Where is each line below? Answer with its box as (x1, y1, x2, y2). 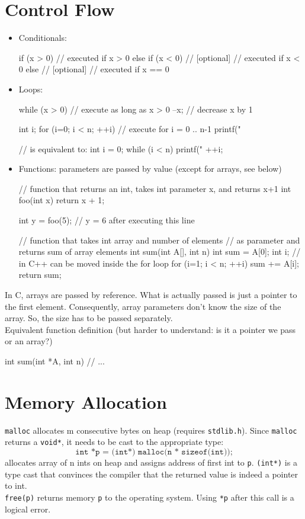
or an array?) (5, 335, 53, 347)
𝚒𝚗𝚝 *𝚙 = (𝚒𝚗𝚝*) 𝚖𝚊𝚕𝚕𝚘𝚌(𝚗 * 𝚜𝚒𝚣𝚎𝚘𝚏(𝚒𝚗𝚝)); (75, 448, 233, 457)
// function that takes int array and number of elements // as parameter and (18, 233, 300, 246)
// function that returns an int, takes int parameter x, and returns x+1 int (18, 182, 291, 194)
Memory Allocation (5, 389, 167, 414)
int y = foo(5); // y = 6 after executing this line (18, 214, 195, 226)
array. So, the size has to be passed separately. (5, 312, 173, 324)
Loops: (18, 82, 43, 95)
